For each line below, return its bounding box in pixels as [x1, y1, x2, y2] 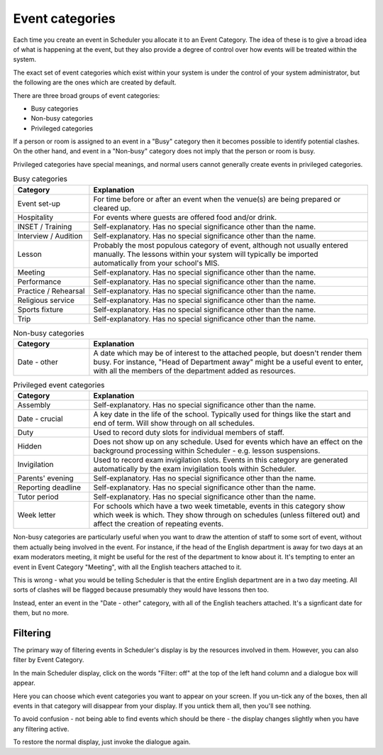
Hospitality [17, 212, 53, 222]
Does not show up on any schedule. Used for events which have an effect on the [93, 437, 363, 447]
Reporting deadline [17, 483, 82, 492]
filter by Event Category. [13, 656, 84, 664]
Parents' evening [17, 473, 74, 483]
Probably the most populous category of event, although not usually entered [93, 240, 349, 250]
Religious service [17, 295, 74, 305]
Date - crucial [17, 414, 63, 424]
